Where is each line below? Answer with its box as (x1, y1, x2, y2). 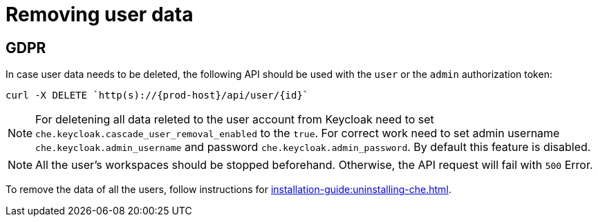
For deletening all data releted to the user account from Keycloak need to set (35, 112, 434, 127)
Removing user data (6, 3, 194, 26)
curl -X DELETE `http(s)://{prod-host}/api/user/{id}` (6, 90, 309, 101)
